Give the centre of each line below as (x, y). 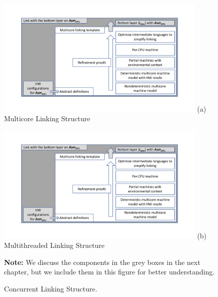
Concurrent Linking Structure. (51, 288)
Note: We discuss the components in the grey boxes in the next (102, 262)
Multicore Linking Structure (47, 118)
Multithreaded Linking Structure (54, 245)
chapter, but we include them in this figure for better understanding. (109, 272)
